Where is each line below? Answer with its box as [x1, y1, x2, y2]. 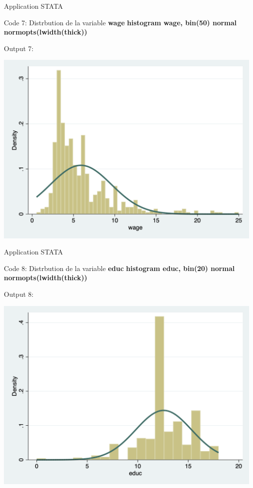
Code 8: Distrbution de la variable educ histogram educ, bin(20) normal [4, 263, 235, 273]
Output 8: [4, 289, 34, 299]
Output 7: [4, 43, 34, 53]
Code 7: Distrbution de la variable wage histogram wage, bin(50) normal [4, 17, 237, 27]
